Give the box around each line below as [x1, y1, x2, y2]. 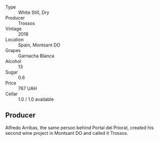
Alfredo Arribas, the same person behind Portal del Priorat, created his [5, 124, 154, 131]
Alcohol [5, 58, 21, 64]
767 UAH [18, 85, 37, 91]
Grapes [5, 48, 21, 53]
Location [5, 37, 24, 42]
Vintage [5, 26, 22, 32]
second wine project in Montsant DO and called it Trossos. [5, 130, 129, 136]
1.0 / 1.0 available [18, 96, 54, 102]
